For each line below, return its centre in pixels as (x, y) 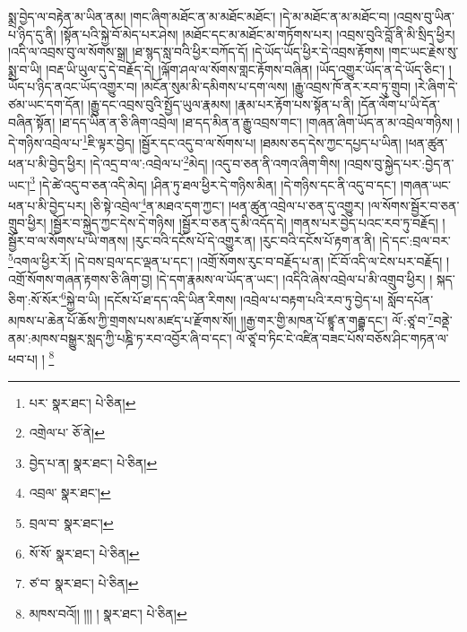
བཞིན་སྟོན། (32, 121)
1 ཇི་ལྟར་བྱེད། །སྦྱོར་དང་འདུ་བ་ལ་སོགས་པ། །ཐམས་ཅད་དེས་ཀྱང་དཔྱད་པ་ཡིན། (242, 141)
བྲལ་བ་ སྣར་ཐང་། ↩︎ (71, 522)
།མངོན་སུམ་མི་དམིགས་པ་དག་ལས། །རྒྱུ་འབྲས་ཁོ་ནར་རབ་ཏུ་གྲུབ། (276, 87)
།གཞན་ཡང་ (426, 184)
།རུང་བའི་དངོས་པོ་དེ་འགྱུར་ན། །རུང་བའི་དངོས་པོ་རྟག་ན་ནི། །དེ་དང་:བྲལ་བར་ (291, 240)
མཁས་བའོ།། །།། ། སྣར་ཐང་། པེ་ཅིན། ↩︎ (108, 613)
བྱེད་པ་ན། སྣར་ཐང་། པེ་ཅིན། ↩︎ (93, 462)
